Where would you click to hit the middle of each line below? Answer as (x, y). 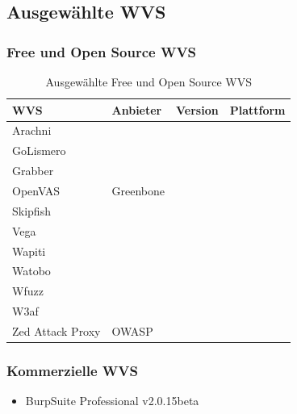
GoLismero (39, 151)
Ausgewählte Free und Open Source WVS (148, 82)
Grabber (33, 171)
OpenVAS (36, 190)
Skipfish (31, 210)
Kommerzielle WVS (72, 370)
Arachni (32, 130)
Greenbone (138, 190)
